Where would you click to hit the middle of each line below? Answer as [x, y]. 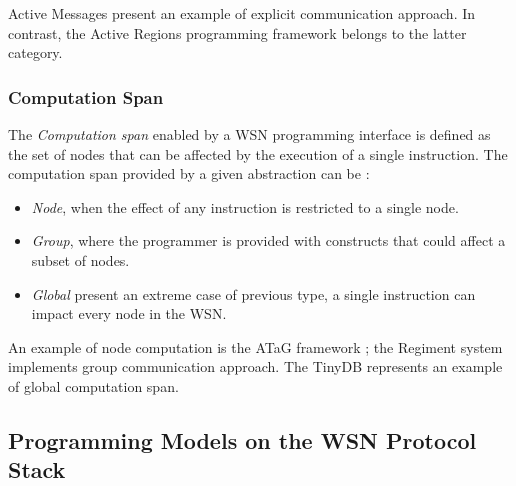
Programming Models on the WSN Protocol [242, 439]
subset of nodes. [80, 259]
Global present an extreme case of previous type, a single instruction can [253, 293]
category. [35, 52]
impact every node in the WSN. [129, 313]
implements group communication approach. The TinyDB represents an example [255, 366]
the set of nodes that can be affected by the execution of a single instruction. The [258, 153]
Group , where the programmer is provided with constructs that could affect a [268, 240]
